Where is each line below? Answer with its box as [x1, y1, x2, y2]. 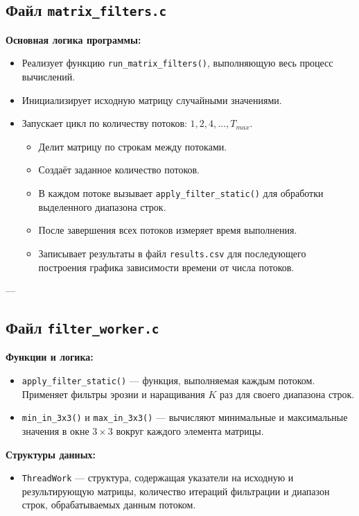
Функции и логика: [6, 350, 94, 364]
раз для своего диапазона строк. [219, 386, 355, 401]
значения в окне [21, 423, 89, 438]
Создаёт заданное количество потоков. [38, 162, 200, 177]
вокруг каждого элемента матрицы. [116, 423, 264, 438]
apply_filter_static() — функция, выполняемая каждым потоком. [21, 373, 315, 388]
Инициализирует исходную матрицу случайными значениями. [21, 92, 282, 107]
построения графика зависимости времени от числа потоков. [38, 259, 295, 274]
